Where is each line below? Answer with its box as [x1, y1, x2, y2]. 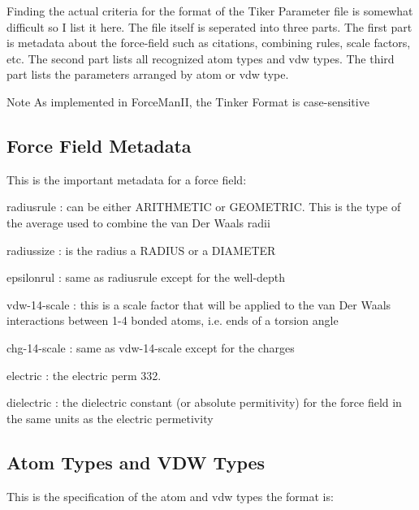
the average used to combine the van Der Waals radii [6, 214, 270, 231]
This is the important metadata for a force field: [6, 171, 247, 188]
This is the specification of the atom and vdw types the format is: [6, 487, 334, 504]
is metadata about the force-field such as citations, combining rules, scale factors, [6, 34, 411, 51]
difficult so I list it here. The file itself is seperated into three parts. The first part [6, 18, 413, 35]
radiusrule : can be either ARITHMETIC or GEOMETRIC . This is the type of [6, 198, 401, 215]
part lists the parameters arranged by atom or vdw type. [6, 66, 289, 83]
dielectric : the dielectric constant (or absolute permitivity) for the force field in [6, 394, 402, 411]
